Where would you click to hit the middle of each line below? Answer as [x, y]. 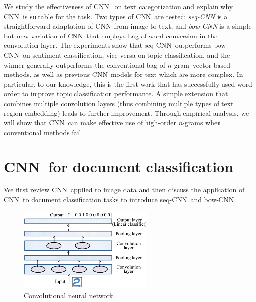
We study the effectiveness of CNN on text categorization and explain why [119, 6]
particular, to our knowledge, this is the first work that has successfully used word [128, 84]
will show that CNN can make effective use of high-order [90, 123]
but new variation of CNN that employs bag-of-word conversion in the [111, 35]
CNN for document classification [119, 166]
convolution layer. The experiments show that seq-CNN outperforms [108, 45]
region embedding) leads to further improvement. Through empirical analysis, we [127, 113]
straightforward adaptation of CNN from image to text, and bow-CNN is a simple [128, 26]
